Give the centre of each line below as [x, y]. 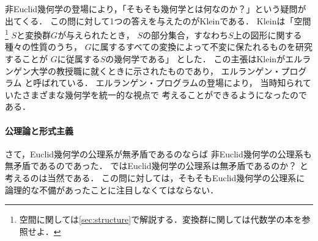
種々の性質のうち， [43, 47]
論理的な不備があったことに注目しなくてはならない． [112, 189]
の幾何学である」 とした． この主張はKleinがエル [204, 59]
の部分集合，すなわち [185, 34]
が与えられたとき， [96, 34]
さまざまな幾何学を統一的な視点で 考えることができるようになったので [164, 94]
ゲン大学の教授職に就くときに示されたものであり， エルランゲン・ [147, 70]
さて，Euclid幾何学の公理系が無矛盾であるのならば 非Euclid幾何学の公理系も [158, 153]
